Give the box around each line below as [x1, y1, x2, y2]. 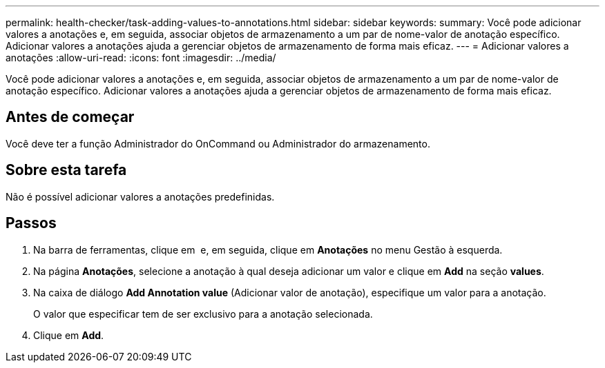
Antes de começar [6, 108, 135, 126]
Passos [6, 214, 57, 232]
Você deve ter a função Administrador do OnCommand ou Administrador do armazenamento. [6, 137, 430, 150]
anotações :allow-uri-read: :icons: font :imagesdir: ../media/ [6, 52, 276, 63]
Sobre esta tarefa [6, 161, 127, 179]
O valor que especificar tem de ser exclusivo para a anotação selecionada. [33, 307, 373, 320]
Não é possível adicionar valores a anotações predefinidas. [6, 190, 275, 203]
